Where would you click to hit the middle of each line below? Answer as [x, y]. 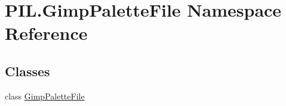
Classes [27, 71]
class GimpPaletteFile [45, 96]
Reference [46, 33]
